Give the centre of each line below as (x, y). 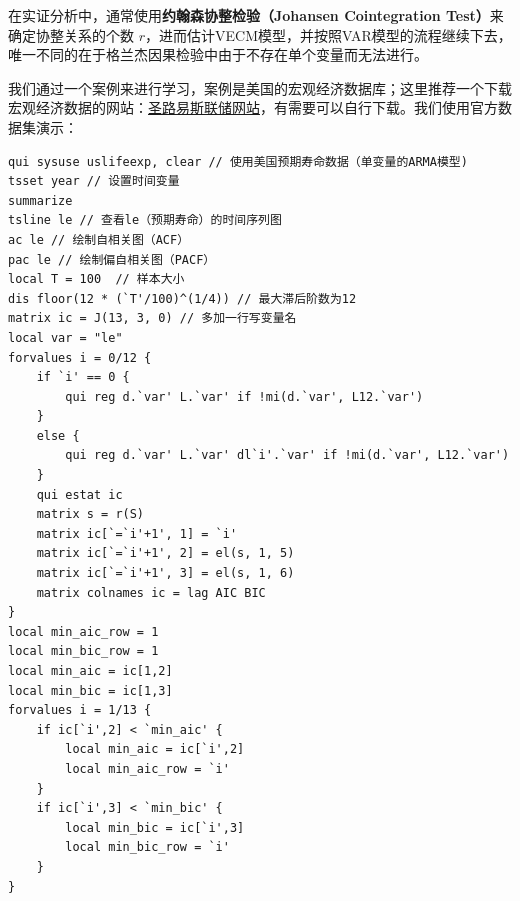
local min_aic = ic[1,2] (90, 671)
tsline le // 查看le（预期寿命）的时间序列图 (145, 220)
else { (58, 435)
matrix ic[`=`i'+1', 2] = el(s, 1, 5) (165, 553)
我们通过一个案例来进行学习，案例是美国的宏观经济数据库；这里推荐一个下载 (260, 87)
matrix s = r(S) (90, 514)
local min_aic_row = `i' (147, 768)
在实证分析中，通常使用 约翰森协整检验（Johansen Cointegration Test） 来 (256, 15)
